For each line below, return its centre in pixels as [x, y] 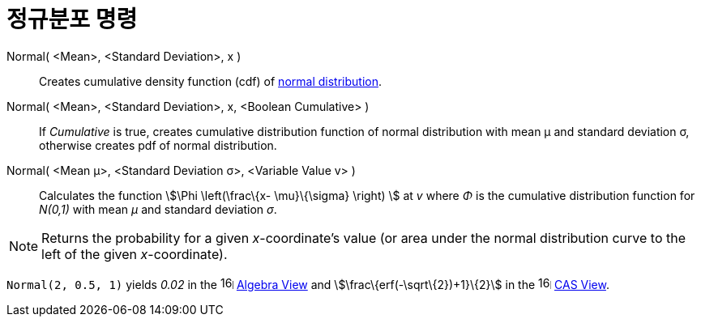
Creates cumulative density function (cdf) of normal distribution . [210, 81]
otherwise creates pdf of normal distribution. [158, 145]
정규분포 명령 [72, 19]
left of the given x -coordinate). [135, 254]
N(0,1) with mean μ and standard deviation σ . [158, 209]
